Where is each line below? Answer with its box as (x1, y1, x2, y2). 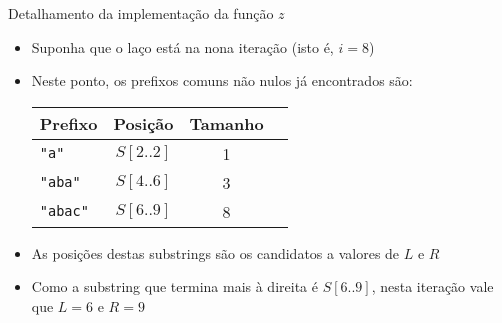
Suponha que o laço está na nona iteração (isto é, (31, 36, 334, 57)
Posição (113, 111, 174, 135)
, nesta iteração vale (371, 276, 494, 297)
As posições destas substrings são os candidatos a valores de (31, 242, 400, 263)
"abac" (39, 203, 89, 220)
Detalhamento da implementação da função (8, 3, 274, 23)
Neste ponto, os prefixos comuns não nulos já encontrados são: (31, 70, 413, 91)
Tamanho (189, 111, 264, 135)
